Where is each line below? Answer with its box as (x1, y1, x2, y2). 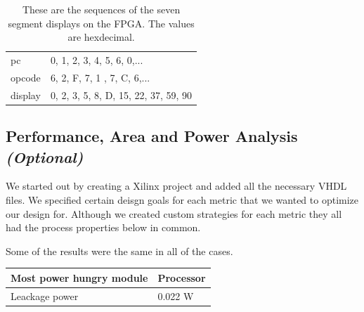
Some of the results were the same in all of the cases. (6, 243, 233, 258)
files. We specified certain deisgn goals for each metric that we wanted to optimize (6, 193, 359, 207)
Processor (157, 270, 206, 285)
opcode (11, 70, 41, 84)
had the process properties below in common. (6, 220, 201, 235)
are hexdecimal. (67, 30, 135, 44)
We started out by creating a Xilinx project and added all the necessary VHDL (6, 178, 347, 193)
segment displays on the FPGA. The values (8, 15, 195, 30)
